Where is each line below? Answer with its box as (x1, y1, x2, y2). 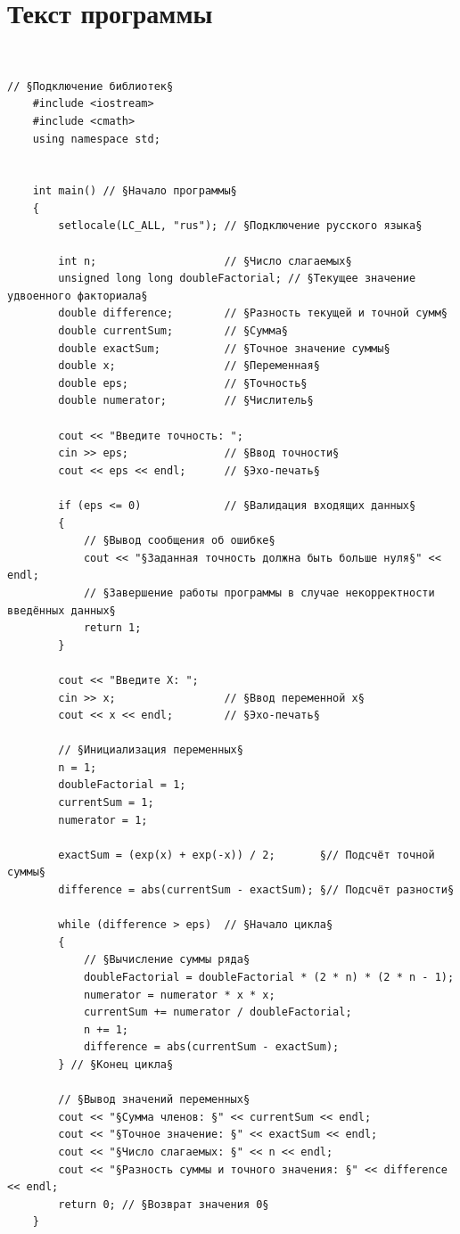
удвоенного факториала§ (7, 289, 148, 302)
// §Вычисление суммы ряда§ (83, 953, 251, 967)
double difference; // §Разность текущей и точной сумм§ (58, 307, 448, 320)
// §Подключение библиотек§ (7, 79, 174, 93)
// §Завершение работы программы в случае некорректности (83, 586, 435, 599)
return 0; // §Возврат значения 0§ (58, 1197, 269, 1211)
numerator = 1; (58, 813, 148, 827)
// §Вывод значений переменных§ (58, 1093, 251, 1106)
